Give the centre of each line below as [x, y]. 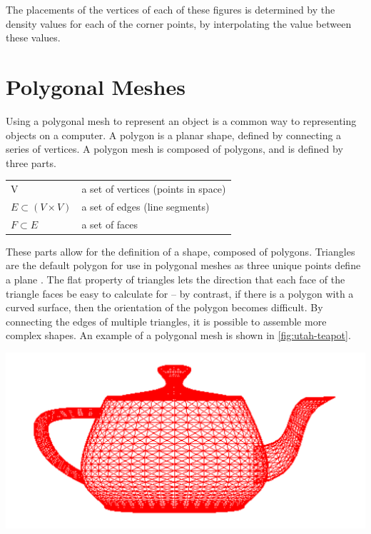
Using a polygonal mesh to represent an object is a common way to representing [181, 120]
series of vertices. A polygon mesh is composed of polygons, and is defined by [174, 149]
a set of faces [110, 224]
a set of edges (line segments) [146, 206]
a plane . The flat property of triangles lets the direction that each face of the [176, 279]
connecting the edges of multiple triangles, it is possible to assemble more [166, 321]
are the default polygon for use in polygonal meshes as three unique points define [183, 265]
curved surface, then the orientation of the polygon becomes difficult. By [164, 307]
